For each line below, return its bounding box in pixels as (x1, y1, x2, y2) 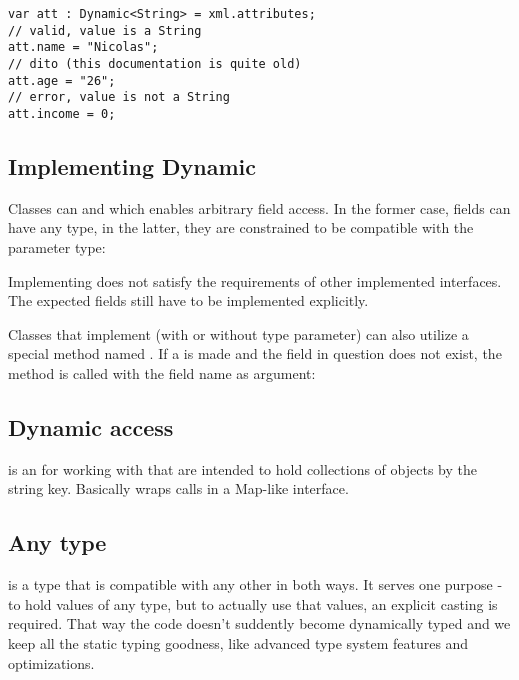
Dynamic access (8, 411, 174, 442)
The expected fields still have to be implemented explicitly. (8, 290, 369, 311)
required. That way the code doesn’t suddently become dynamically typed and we (8, 613, 511, 634)
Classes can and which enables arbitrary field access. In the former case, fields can (8, 197, 511, 218)
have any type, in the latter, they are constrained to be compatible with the (8, 217, 474, 238)
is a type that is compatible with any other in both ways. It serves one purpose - (8, 574, 503, 595)
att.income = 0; (8, 106, 116, 121)
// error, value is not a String (8, 90, 230, 105)
